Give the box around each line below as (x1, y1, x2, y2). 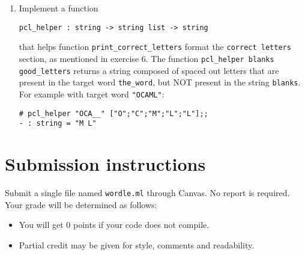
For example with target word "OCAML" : (19, 87, 165, 100)
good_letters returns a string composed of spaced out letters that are (19, 64, 279, 76)
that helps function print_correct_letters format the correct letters (19, 40, 291, 53)
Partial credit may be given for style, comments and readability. (19, 238, 255, 251)
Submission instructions (5, 152, 206, 176)
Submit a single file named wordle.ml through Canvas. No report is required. (5, 186, 290, 198)
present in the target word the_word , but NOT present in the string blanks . (19, 76, 301, 88)
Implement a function (19, 2, 98, 14)
